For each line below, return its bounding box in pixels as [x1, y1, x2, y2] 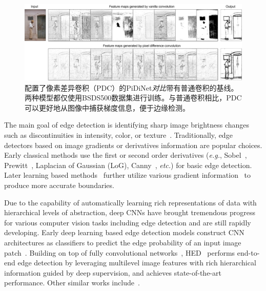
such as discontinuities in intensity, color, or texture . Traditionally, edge [4, 130, 233, 140]
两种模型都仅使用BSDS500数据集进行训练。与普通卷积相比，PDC [25, 92, 242, 103]
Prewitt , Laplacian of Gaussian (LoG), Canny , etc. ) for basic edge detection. [4, 159, 252, 170]
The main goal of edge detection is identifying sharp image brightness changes [4, 119, 250, 130]
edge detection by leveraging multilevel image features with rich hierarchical [17, 257, 256, 268]
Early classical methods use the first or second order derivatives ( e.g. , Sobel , [4, 150, 247, 160]
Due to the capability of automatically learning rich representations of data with [4, 197, 257, 207]
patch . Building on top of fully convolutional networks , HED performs [4, 247, 235, 258]
